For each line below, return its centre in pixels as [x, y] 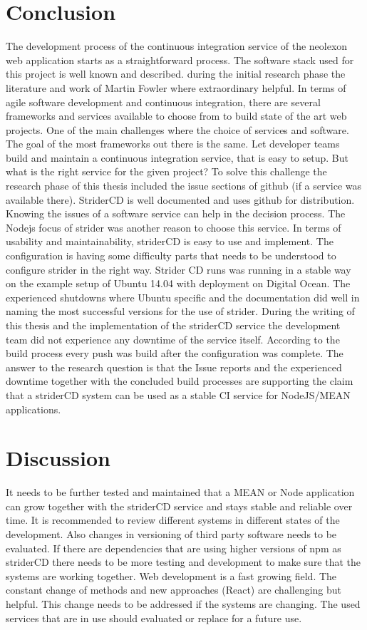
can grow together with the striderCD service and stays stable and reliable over [179, 506]
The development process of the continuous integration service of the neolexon [177, 46]
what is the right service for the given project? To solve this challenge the [166, 171]
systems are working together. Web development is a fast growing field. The [171, 575]
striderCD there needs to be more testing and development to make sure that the [183, 562]
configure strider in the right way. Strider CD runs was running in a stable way [179, 269]
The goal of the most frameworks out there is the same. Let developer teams [173, 144]
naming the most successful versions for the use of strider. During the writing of [180, 311]
